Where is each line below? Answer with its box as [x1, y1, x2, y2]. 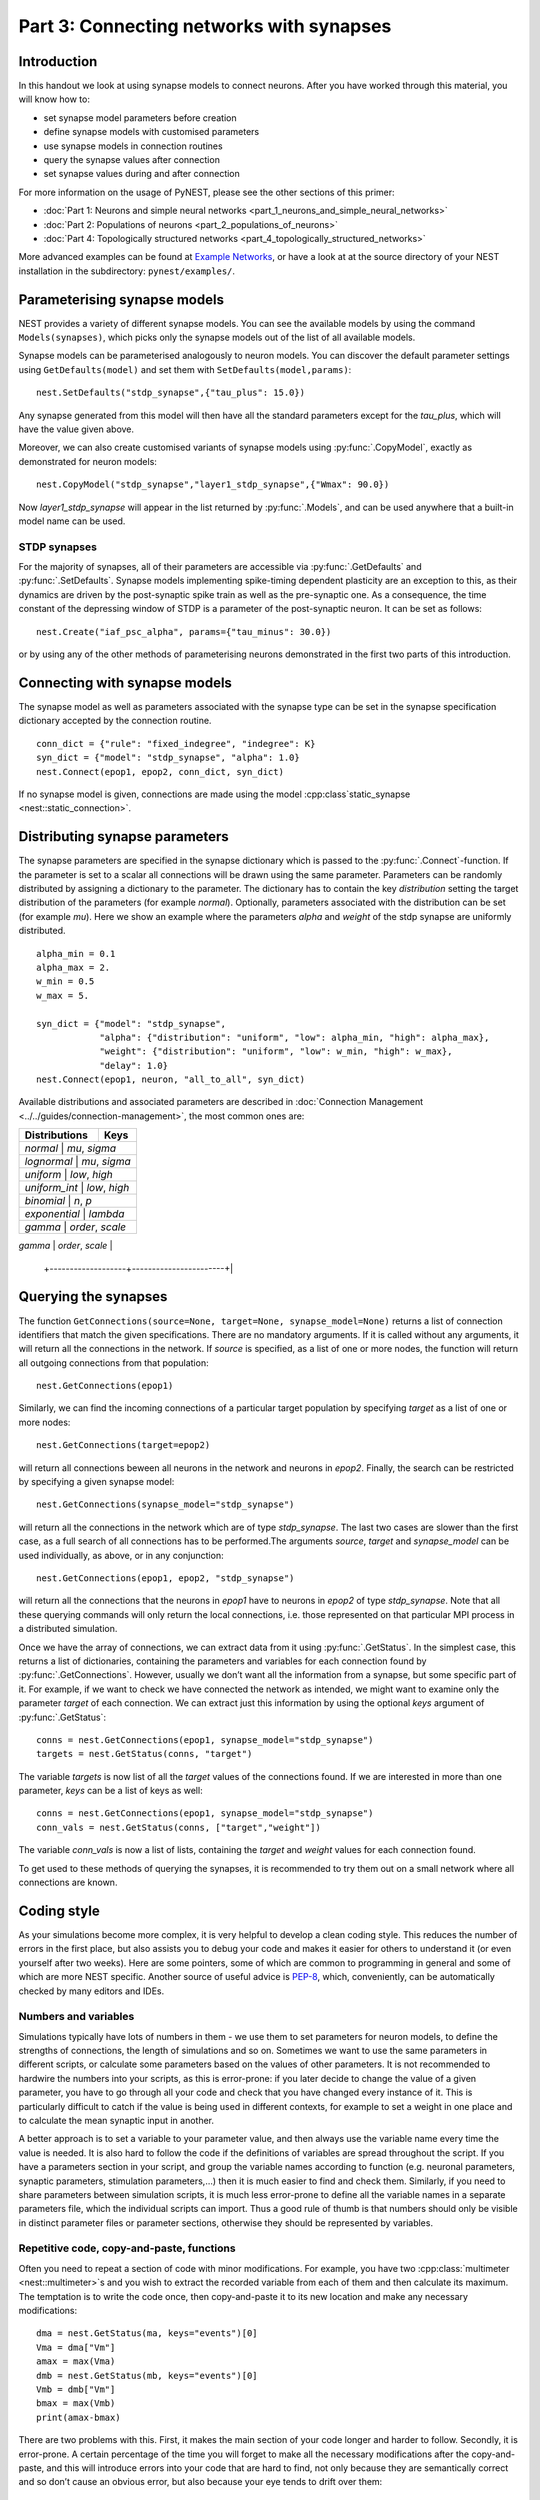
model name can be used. [18, 515, 126, 527]
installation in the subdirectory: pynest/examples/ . [18, 265, 235, 277]
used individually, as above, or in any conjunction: [18, 1549, 224, 1561]
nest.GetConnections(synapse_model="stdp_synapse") [36, 1499, 295, 1510]
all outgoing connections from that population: [18, 1356, 209, 1369]
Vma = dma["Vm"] [36, 2341, 116, 2353]
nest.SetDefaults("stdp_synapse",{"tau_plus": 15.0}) [36, 387, 305, 399]
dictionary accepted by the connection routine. [18, 715, 212, 727]
